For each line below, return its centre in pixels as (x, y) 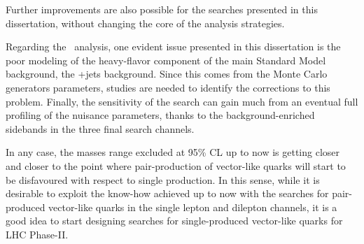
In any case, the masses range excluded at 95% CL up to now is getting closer (173, 152)
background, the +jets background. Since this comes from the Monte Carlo (167, 74)
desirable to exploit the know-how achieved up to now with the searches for (167, 193)
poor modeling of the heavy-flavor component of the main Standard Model (166, 60)
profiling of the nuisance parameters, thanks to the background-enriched (160, 115)
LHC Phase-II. (37, 234)
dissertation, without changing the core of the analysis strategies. (145, 23)
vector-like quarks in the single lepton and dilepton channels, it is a (193, 207)
